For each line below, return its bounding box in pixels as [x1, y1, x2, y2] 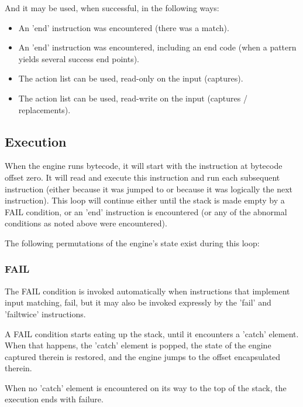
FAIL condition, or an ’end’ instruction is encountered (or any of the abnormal [5, 205, 287, 218]
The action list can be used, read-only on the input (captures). [18, 72, 243, 84]
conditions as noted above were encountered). [5, 217, 167, 229]
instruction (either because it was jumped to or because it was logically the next [5, 182, 293, 195]
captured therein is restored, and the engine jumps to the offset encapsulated [5, 350, 281, 362]
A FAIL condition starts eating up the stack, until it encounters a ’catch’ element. [5, 327, 299, 340]
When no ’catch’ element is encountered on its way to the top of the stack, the [5, 381, 287, 394]
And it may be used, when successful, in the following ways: [5, 2, 219, 13]
